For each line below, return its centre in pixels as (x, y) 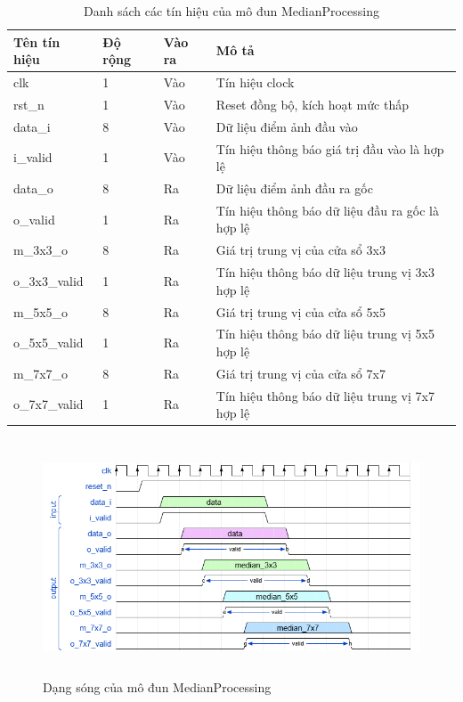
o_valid (34, 219)
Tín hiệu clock (255, 82)
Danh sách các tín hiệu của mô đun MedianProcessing (231, 11)
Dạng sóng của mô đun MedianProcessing (157, 686)
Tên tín (37, 41)
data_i (32, 126)
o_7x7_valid (49, 404)
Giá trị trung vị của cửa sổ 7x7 (301, 373)
